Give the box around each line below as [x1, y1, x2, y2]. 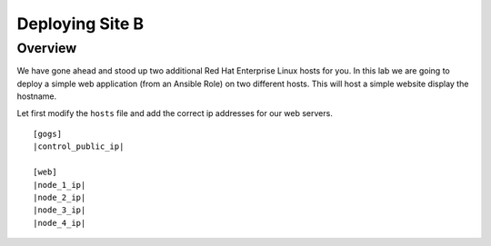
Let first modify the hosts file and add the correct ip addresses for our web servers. [16, 107, 334, 118]
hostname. [16, 91, 57, 102]
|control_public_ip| [33, 142, 125, 152]
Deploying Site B [16, 14, 145, 34]
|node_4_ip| [33, 218, 86, 228]
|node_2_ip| [33, 192, 86, 202]
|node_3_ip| [33, 205, 86, 215]
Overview [16, 40, 77, 56]
